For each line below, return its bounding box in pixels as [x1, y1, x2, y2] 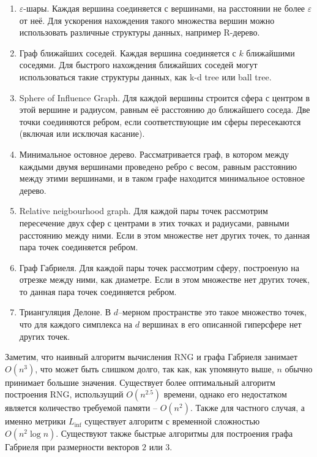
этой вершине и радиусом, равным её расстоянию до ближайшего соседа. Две [19, 103, 310, 116]
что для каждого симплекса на [19, 318, 132, 331]
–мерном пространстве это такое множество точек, [118, 305, 307, 318]
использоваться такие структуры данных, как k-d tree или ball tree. [19, 70, 272, 83]
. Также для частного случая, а [190, 401, 305, 414]
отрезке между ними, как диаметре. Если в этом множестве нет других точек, [19, 273, 310, 286]
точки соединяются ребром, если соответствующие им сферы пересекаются [19, 115, 301, 128]
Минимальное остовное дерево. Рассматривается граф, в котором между [19, 147, 289, 160]
